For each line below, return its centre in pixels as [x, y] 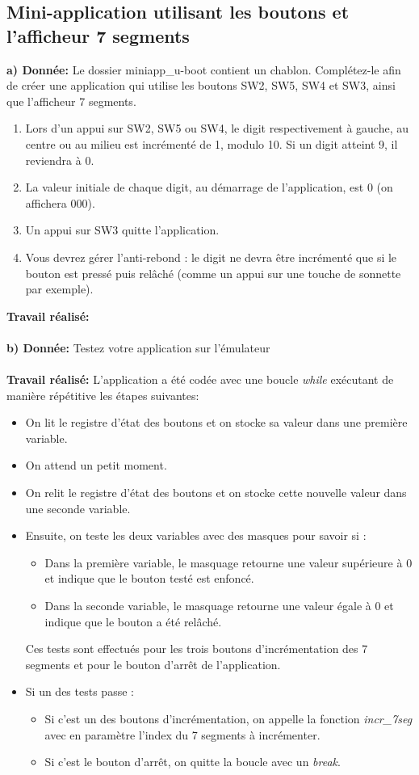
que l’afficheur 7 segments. [71, 101]
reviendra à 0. [60, 160]
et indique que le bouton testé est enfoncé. [149, 578]
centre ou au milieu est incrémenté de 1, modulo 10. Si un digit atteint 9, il [212, 143]
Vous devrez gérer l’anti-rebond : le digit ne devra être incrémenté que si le [211, 257]
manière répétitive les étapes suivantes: [103, 395]
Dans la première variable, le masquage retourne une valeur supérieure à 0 [228, 562]
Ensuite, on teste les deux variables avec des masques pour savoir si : [196, 535]
